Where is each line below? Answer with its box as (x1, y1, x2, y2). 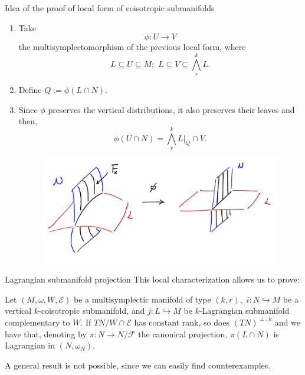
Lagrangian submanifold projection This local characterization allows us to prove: (5, 273, 300, 286)
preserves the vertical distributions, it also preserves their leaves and (48, 103, 295, 115)
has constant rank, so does (134, 316, 230, 328)
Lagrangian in (5, 339, 55, 351)
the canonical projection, (138, 327, 228, 340)
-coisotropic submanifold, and (38, 304, 145, 317)
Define (18, 83, 42, 95)
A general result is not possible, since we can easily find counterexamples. (5, 359, 271, 371)
